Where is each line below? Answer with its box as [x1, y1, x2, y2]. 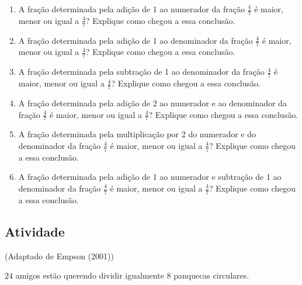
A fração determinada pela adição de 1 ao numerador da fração [18, 3, 245, 15]
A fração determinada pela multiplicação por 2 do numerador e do [18, 128, 256, 140]
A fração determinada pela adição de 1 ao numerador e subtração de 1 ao [18, 171, 282, 183]
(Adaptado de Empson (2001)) [5, 249, 114, 262]
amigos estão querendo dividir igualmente [15, 269, 164, 281]
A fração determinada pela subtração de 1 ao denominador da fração [18, 65, 265, 78]
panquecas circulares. [173, 269, 249, 281]
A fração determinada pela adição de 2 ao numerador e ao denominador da [18, 96, 287, 109]
